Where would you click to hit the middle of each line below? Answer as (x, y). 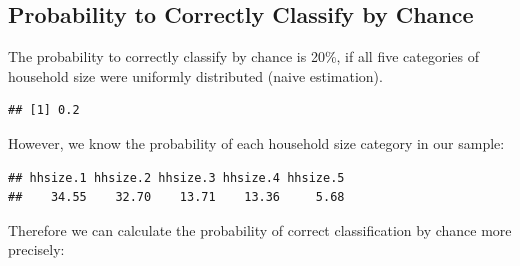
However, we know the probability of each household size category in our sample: (256, 142)
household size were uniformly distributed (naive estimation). (195, 75)
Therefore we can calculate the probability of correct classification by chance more (260, 229)
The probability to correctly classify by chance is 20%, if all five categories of (243, 56)
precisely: (36, 249)
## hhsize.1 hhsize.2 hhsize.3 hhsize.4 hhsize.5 (176, 177)
